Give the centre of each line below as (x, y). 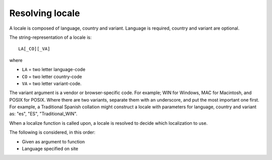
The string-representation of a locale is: (50, 37)
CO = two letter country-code (52, 76)
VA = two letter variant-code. (52, 84)
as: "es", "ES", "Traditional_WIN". (43, 114)
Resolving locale (45, 13)
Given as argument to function (53, 141)
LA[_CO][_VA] (34, 49)
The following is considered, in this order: (52, 132)
